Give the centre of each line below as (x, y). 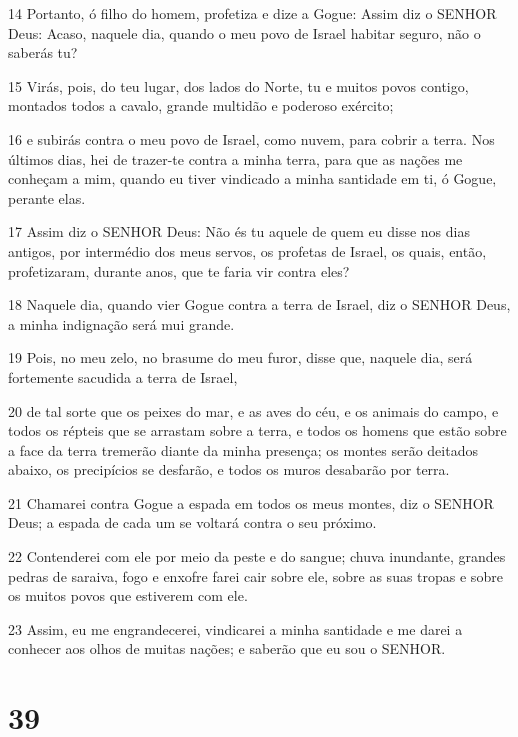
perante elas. (47, 197)
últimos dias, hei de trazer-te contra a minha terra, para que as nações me (235, 158)
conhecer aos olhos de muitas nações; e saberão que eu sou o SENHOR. (227, 648)
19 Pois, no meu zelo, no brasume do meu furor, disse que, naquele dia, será (240, 357)
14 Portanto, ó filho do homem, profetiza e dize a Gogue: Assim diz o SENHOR (252, 13)
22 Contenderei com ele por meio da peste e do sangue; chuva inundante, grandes (257, 556)
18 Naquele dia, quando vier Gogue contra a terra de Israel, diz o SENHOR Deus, (259, 304)
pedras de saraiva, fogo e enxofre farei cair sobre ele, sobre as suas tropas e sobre (255, 575)
